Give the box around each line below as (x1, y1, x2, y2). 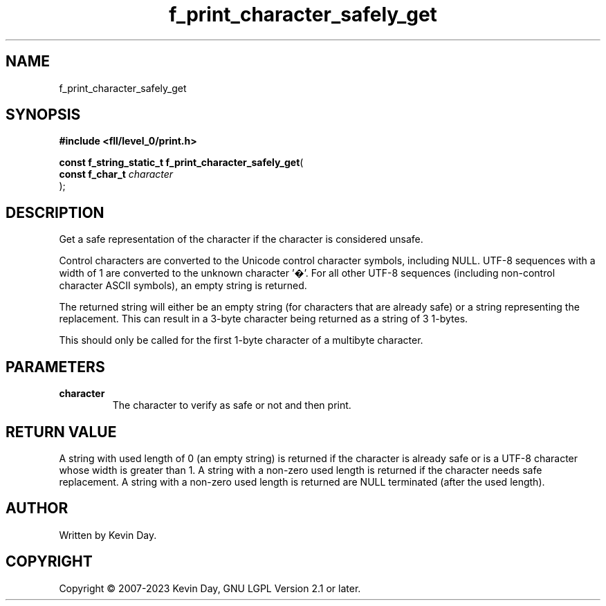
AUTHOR (6, 499, 68, 517)
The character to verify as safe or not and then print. (112, 399, 351, 412)
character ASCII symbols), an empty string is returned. (59, 279, 307, 292)
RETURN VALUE (6, 423, 117, 441)
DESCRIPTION (6, 203, 104, 221)
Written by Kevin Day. (59, 529, 157, 541)
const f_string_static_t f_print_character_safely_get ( (59, 156, 304, 169)
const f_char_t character (59, 168, 174, 181)
